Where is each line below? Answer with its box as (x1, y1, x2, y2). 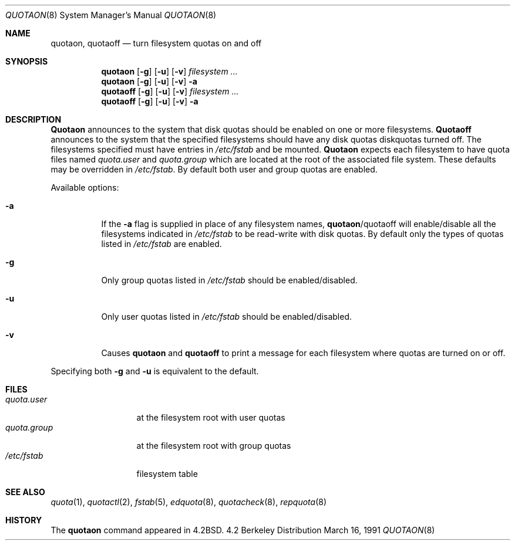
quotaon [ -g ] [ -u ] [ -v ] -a (101, 76, 197, 86)
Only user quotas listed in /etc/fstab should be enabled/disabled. (101, 312, 352, 321)
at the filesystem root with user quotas (136, 412, 285, 422)
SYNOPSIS (5, 56, 48, 66)
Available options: (51, 182, 119, 192)
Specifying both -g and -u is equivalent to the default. (51, 366, 259, 376)
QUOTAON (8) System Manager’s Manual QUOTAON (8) (5, 10, 217, 20)
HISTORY (5, 515, 42, 525)
